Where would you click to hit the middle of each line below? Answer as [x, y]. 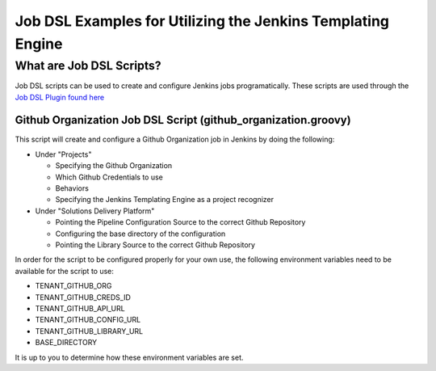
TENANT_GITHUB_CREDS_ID [83, 297]
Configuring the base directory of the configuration [140, 234]
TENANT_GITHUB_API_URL [80, 308]
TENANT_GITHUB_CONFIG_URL [88, 320]
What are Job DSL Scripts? [88, 65]
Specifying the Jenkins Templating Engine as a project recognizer [165, 200]
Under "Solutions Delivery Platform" [95, 211]
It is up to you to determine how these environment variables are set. [129, 357]
